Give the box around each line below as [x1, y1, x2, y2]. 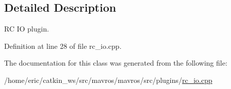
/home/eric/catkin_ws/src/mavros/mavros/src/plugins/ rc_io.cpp [4, 74, 213, 85]
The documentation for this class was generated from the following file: [4, 57, 227, 68]
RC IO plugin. [4, 23, 49, 34]
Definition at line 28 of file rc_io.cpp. [4, 40, 122, 51]
